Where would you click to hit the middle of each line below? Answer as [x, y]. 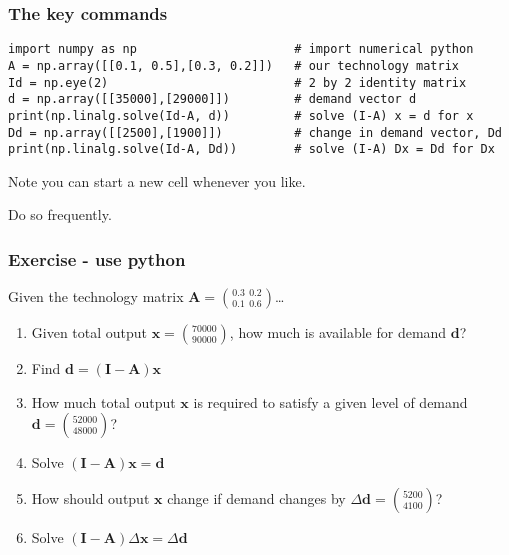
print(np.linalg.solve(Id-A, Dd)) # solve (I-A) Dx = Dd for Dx [251, 149]
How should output [90, 498]
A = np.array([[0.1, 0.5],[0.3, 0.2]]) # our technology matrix [234, 65]
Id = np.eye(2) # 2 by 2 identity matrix [237, 82]
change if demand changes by [256, 498]
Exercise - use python [97, 258]
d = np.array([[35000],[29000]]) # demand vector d [212, 99]
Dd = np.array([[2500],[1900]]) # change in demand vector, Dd [255, 132]
